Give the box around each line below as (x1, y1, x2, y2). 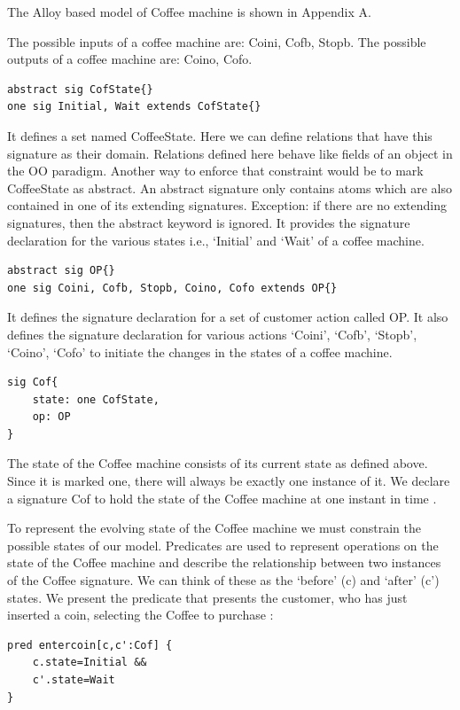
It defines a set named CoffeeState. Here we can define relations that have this (7, 126, 433, 144)
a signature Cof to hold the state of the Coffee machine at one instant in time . (7, 488, 437, 507)
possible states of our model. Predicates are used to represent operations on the (7, 535, 439, 554)
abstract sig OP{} (7, 264, 115, 277)
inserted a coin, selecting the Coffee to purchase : (7, 605, 274, 624)
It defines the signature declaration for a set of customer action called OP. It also (7, 308, 448, 326)
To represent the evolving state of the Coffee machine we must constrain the (7, 519, 422, 537)
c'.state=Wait (32, 674, 115, 686)
